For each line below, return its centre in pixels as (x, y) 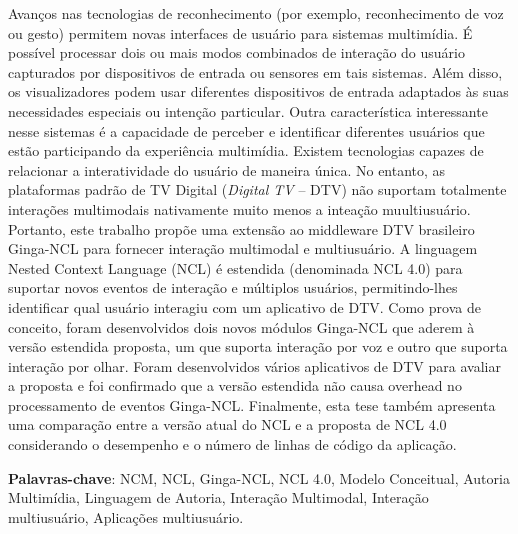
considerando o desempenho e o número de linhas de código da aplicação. (232, 444)
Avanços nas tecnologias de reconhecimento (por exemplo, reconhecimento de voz (256, 13)
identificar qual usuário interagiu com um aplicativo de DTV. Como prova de (244, 306)
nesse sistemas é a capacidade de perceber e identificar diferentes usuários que (246, 130)
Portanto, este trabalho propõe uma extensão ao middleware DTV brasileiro (241, 228)
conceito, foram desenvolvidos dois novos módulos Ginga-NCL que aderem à (241, 326)
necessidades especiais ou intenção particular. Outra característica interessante (248, 110)
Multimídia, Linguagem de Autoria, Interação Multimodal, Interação (218, 497)
